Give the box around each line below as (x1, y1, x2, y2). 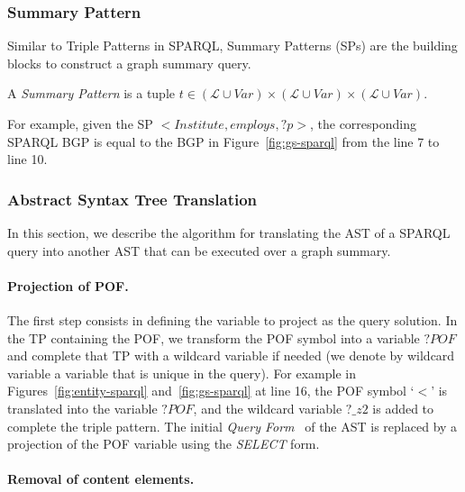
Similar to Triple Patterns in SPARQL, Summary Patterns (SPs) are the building (7, 36, 458, 55)
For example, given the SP (7, 114, 153, 132)
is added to (372, 398, 434, 417)
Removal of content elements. (7, 469, 195, 488)
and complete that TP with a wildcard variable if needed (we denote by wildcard (7, 346, 455, 365)
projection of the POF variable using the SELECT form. (7, 434, 320, 453)
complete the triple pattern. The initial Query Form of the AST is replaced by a (7, 416, 458, 435)
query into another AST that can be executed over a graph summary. (7, 241, 391, 260)
